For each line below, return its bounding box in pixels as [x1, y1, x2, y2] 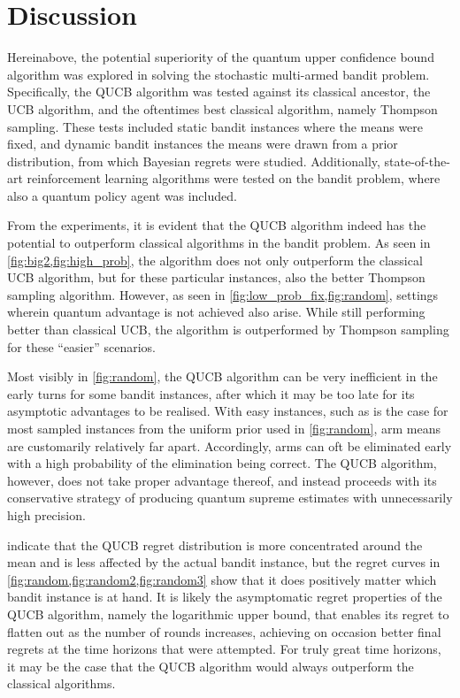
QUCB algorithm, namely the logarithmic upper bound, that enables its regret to [7, 604, 449, 623]
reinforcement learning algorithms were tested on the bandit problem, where [27, 169, 441, 188]
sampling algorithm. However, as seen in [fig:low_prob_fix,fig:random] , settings [7, 285, 439, 303]
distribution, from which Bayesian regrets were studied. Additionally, [7, 151, 380, 170]
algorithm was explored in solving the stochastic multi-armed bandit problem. [7, 65, 430, 83]
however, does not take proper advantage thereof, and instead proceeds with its [7, 471, 437, 489]
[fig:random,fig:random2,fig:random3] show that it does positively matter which [7, 570, 437, 588]
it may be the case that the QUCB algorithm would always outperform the [7, 656, 414, 675]
